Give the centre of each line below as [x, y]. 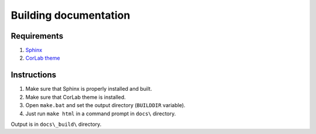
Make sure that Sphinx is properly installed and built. [89, 89]
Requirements [37, 36]
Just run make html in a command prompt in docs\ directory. [101, 114]
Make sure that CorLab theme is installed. [75, 97]
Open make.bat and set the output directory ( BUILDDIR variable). [105, 105]
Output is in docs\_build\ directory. [56, 124]
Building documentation [71, 15]
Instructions [34, 75]
